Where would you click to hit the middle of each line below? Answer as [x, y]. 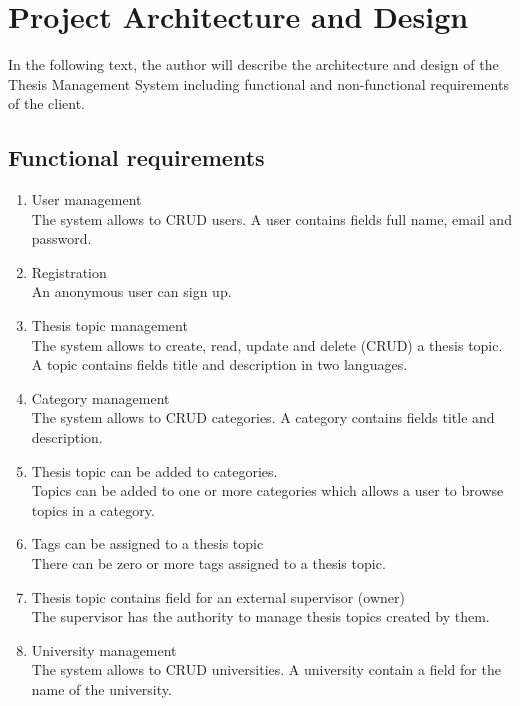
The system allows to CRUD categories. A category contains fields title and [263, 417]
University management [104, 649]
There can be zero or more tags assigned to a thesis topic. [208, 563]
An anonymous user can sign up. [131, 291]
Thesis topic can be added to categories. [154, 470]
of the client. [46, 103]
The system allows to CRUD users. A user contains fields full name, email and [271, 218]
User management [86, 199]
